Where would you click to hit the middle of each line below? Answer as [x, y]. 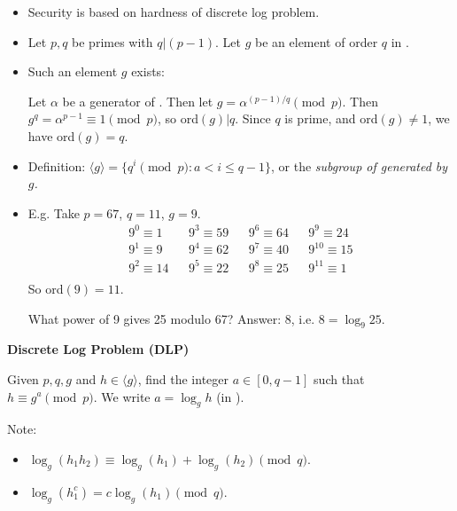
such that [339, 378]
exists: [148, 71]
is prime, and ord [331, 118]
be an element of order [317, 41]
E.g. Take [54, 212]
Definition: [57, 165]
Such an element [73, 71]
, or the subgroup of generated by [360, 165]
